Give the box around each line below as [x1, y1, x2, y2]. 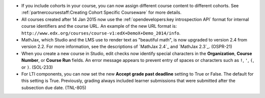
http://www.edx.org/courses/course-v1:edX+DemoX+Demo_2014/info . [21, 30, 181, 36]
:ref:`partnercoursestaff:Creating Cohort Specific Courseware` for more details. [21, 10, 182, 16]
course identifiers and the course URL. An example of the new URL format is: [21, 23, 177, 29]
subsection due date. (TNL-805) [21, 84, 87, 90]
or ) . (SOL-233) [21, 64, 53, 70]
